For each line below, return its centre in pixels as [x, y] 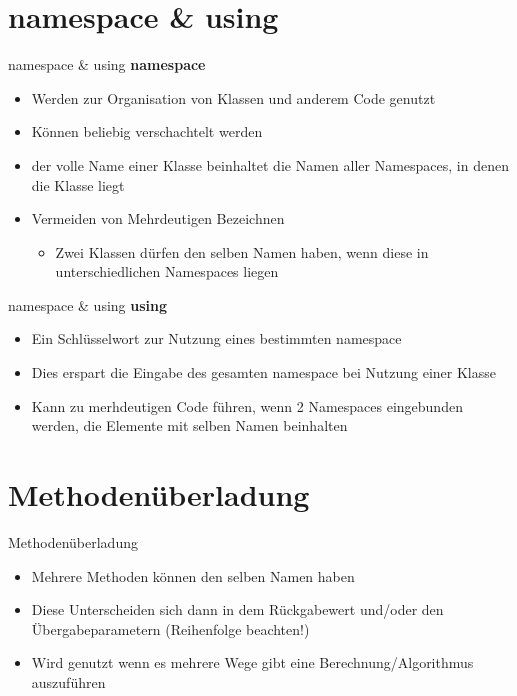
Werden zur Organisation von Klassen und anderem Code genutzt [233, 97]
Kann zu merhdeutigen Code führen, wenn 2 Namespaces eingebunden [247, 405]
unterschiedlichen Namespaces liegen [167, 271]
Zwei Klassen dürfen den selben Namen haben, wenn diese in [242, 251]
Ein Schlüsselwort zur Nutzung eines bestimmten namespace [216, 338]
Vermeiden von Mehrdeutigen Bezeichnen [158, 218]
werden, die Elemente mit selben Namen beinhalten [189, 425]
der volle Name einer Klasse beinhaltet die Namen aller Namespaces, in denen [270, 164]
